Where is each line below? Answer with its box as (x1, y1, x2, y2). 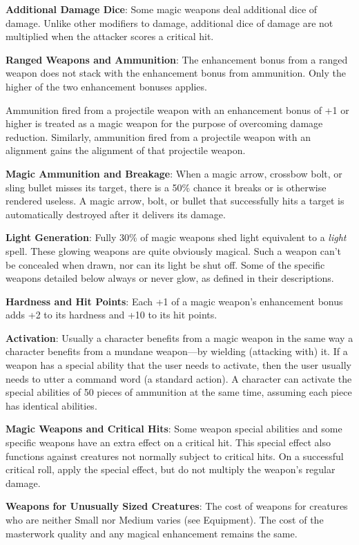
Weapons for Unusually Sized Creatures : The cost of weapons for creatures (6, 499, 348, 513)
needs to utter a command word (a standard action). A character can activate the (6, 371, 352, 385)
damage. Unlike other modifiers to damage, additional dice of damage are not (6, 15, 333, 30)
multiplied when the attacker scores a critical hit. (6, 29, 214, 44)
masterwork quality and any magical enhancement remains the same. (6, 526, 298, 540)
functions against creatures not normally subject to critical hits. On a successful (6, 448, 344, 463)
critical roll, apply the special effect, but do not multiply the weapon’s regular (6, 462, 336, 477)
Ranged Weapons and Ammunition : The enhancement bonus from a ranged (6, 52, 348, 66)
